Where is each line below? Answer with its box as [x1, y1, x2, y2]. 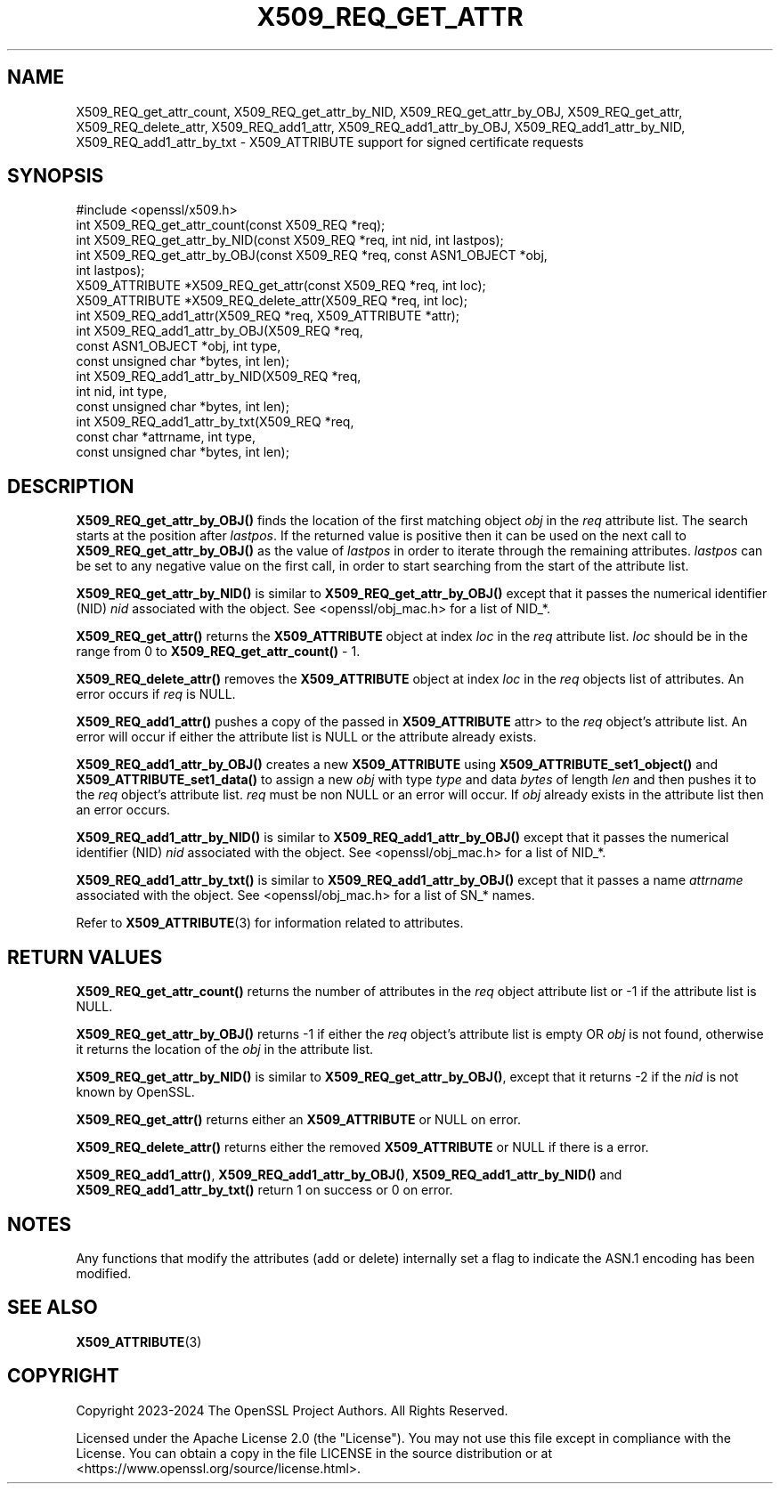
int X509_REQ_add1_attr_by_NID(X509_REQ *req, [76, 369, 362, 385]
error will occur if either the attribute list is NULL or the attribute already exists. [76, 729, 537, 745]
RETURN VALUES [7, 945, 163, 968]
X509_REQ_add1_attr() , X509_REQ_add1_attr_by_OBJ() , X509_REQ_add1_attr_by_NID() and [76, 1167, 622, 1183]
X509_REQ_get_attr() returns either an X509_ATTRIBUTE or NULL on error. [76, 1112, 521, 1128]
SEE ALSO [7, 1296, 98, 1319]
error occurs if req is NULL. [76, 686, 236, 702]
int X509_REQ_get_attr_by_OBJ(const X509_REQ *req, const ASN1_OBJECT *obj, [76, 247, 548, 263]
